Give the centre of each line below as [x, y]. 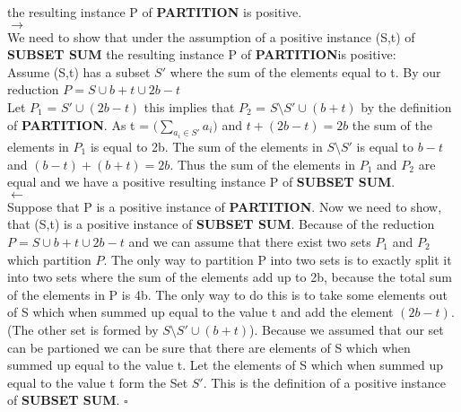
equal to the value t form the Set [98, 382]
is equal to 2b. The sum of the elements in [206, 146]
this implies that [189, 106]
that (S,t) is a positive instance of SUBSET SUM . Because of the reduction [221, 224]
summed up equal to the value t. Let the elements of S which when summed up [226, 365]
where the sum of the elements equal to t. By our [305, 71]
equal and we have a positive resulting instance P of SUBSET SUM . [201, 182]
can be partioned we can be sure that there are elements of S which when [209, 347]
